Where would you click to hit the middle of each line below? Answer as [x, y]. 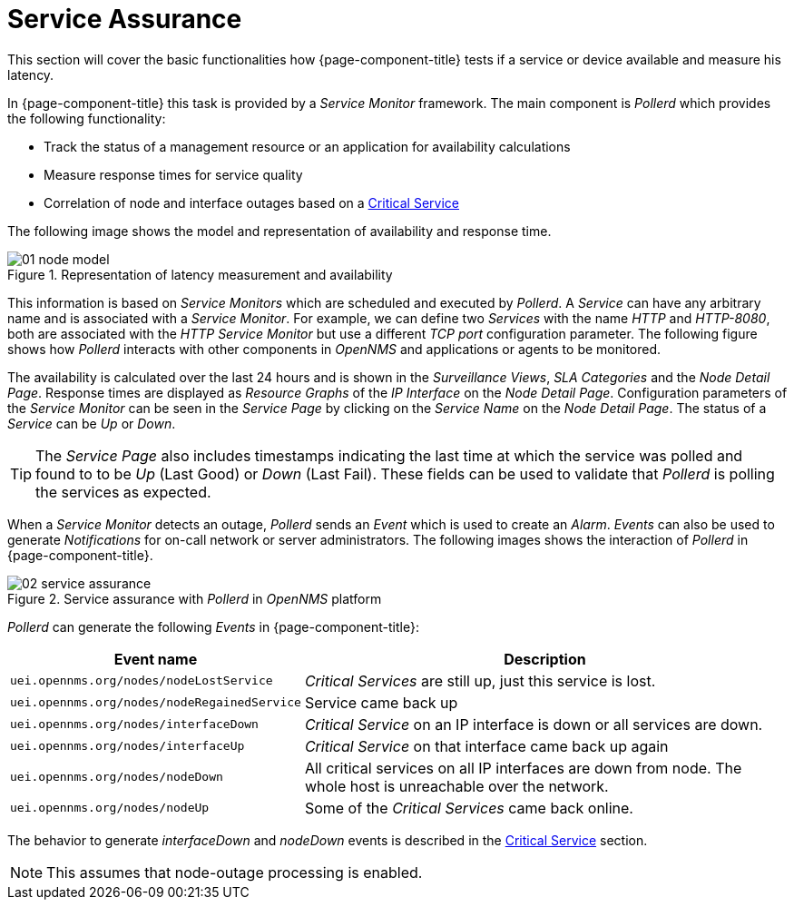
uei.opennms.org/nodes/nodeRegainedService [156, 703]
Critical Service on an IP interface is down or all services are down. [534, 724]
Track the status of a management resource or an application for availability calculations [307, 146]
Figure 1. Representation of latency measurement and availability [200, 274]
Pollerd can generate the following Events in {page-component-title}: [213, 626]
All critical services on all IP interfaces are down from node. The [523, 768]
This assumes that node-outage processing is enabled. [235, 872]
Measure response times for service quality [173, 174]
